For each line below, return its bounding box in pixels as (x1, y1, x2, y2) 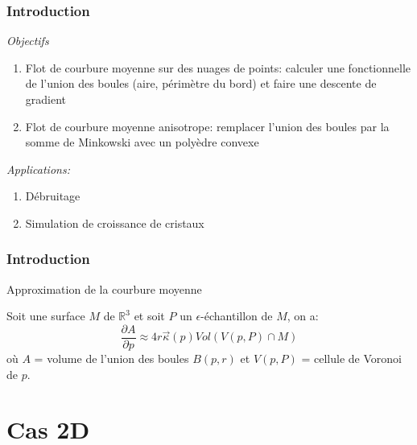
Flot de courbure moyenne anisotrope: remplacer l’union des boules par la (25, 117, 390, 134)
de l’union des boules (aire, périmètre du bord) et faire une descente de (25, 75, 377, 92)
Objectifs (6, 32, 49, 49)
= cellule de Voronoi (301, 350, 402, 367)
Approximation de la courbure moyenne (6, 280, 202, 297)
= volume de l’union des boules (34, 350, 189, 367)
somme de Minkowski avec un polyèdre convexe (25, 134, 259, 150)
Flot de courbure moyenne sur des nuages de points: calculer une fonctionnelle (25, 59, 411, 76)
